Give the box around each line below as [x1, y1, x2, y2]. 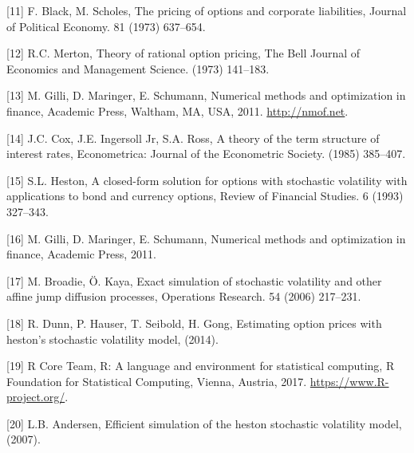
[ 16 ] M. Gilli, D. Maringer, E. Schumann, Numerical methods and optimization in [6, 230, 406, 246]
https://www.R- [310, 372, 389, 389]
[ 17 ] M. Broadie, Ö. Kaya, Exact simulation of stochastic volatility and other [6, 272, 382, 289]
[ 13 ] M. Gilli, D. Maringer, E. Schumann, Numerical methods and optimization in [6, 87, 406, 104]
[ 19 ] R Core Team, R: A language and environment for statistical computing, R [6, 357, 395, 374]
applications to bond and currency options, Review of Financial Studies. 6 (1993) [6, 187, 404, 204]
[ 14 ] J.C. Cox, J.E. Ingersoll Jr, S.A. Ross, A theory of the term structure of [6, 129, 380, 146]
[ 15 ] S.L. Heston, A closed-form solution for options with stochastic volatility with [6, 171, 408, 188]
